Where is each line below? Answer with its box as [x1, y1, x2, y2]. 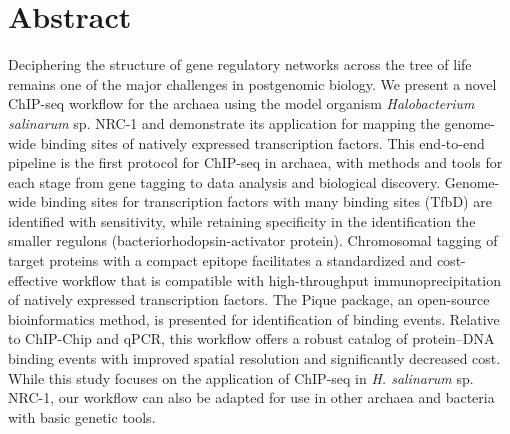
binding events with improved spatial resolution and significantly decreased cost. [8, 348, 501, 369]
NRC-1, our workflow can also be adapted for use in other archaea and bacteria [8, 387, 495, 408]
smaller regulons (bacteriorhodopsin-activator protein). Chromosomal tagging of [8, 230, 498, 251]
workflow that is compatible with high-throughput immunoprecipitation [62, 269, 501, 290]
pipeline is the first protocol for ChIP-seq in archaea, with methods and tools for [8, 152, 503, 173]
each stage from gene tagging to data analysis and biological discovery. [8, 171, 441, 192]
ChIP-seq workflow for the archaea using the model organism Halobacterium [8, 93, 475, 114]
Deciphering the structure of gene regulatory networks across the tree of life [8, 54, 472, 75]
